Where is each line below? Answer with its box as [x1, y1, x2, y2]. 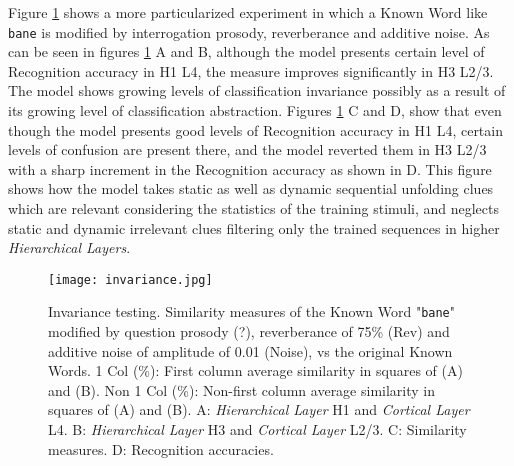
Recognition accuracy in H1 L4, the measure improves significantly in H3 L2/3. [8, 60, 494, 81]
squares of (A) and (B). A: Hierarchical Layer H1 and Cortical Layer [48, 399, 470, 420]
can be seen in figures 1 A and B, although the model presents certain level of [8, 41, 485, 62]
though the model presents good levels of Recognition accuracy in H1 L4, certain [8, 119, 503, 140]
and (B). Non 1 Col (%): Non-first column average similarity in [48, 379, 436, 400]
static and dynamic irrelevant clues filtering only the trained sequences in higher [8, 217, 500, 238]
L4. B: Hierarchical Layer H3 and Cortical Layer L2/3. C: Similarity [48, 419, 467, 440]
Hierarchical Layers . [8, 237, 131, 258]
